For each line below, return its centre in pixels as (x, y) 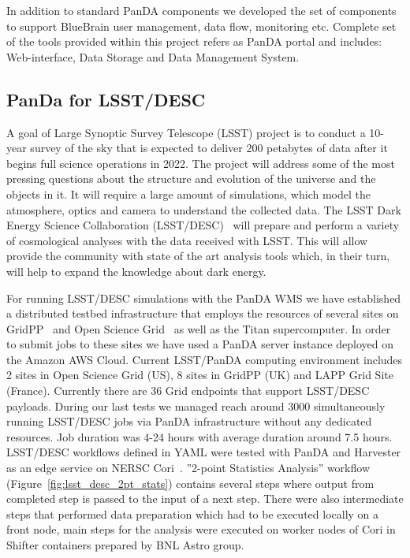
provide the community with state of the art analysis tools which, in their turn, (198, 256)
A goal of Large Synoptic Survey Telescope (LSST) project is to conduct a (186, 132)
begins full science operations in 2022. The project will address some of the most (201, 163)
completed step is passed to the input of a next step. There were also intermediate (205, 498)
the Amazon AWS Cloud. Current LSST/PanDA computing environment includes (205, 359)
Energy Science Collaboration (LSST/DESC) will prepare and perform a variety (203, 225)
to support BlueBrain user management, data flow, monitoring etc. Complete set (201, 26)
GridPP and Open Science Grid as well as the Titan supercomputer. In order (199, 328)
